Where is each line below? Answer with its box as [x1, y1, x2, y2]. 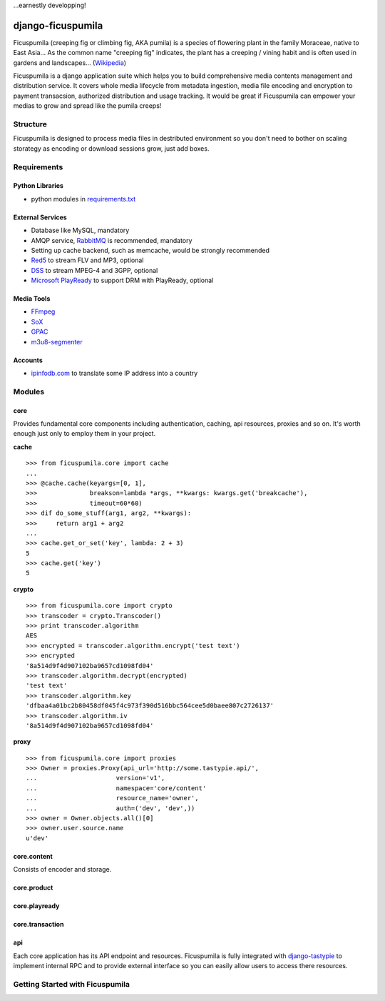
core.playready [13, 902, 60, 910]
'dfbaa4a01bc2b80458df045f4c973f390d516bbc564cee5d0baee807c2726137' [26, 702, 274, 710]
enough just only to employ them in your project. [13, 429, 156, 438]
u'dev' [26, 834, 49, 842]
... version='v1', [26, 774, 165, 782]
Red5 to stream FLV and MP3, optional [31, 256, 144, 264]
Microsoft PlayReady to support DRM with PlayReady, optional [31, 276, 214, 285]
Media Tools [13, 294, 51, 303]
